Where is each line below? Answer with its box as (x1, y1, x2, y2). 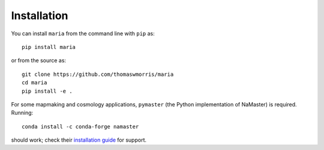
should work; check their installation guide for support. (11, 136, 147, 143)
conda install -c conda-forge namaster (22, 123, 139, 130)
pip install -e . (22, 87, 73, 94)
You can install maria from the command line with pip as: (11, 30, 155, 37)
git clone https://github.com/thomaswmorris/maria (22, 71, 174, 78)
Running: (11, 109, 34, 117)
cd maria (22, 79, 47, 86)
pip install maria (22, 44, 76, 50)
